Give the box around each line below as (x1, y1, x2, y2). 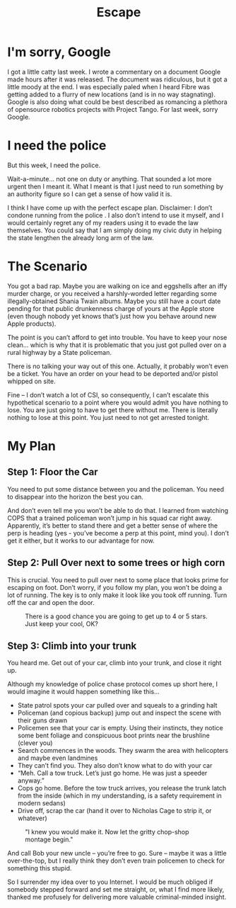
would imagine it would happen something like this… (7, 688, 160, 696)
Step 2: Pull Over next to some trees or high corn (7, 557, 225, 569)
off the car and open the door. (7, 598, 95, 606)
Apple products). (7, 319, 57, 328)
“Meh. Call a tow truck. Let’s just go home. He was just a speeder (17, 769, 208, 778)
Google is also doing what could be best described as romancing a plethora (7, 97, 228, 106)
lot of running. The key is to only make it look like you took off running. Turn (7, 591, 228, 599)
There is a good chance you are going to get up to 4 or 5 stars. (25, 612, 208, 620)
